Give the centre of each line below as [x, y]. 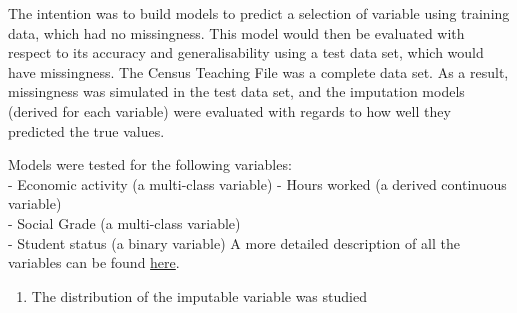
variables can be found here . [94, 262]
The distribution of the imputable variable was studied [199, 295]
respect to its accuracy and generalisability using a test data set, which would [246, 52]
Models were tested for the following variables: [150, 164]
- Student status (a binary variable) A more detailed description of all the [234, 242]
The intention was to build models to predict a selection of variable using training [259, 13]
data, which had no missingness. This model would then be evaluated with [236, 32]
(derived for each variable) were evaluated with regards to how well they [229, 110]
